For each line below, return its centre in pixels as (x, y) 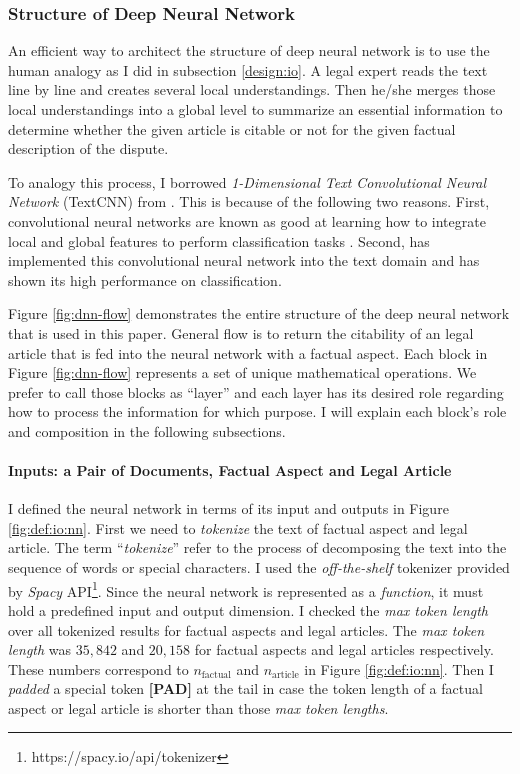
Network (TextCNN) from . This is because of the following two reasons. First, (249, 201)
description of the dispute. (88, 148)
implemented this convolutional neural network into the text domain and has (244, 260)
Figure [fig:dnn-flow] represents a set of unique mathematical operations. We (242, 372)
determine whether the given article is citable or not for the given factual (232, 128)
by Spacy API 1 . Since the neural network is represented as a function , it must (246, 589)
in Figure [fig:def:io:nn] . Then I (399, 668)
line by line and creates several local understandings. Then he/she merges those (252, 89)
